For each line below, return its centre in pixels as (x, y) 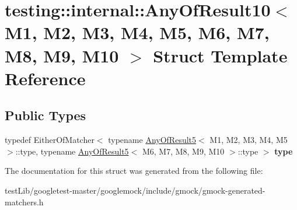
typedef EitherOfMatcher (50, 140)
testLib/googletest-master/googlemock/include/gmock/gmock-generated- (135, 190)
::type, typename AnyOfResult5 (72, 151)
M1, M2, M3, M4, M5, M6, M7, (137, 32)
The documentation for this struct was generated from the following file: (134, 171)
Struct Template (220, 55)
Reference (45, 78)
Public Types (46, 115)
